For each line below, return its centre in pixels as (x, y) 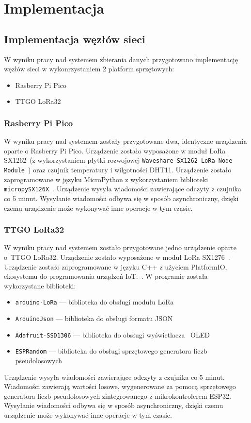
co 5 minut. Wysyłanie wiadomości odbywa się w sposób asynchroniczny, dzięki (121, 198)
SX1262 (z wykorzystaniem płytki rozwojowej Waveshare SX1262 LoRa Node (118, 160)
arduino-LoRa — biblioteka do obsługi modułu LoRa (94, 302)
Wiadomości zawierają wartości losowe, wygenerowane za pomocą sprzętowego (120, 386)
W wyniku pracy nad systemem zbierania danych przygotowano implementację (121, 59)
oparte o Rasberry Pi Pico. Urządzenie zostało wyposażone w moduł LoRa (115, 150)
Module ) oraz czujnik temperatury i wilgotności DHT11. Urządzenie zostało (118, 170)
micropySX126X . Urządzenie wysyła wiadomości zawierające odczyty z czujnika (123, 189)
